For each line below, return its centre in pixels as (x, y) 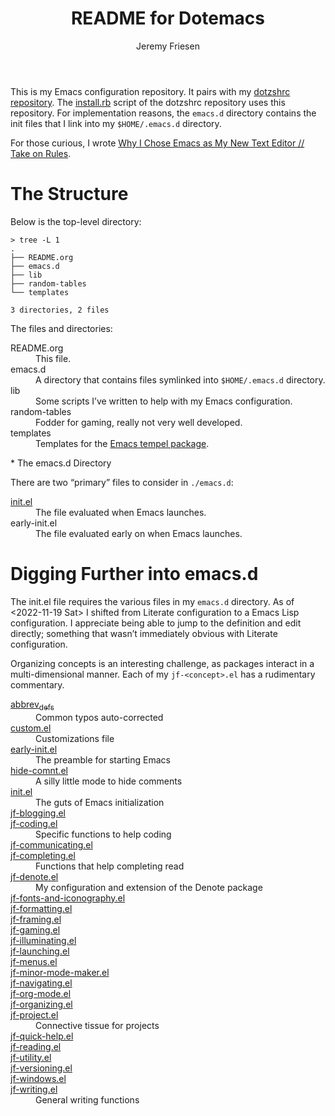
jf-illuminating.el (43, 940)
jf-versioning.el (41, 1068)
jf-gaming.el (35, 929)
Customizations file (75, 738)
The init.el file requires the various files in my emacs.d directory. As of (152, 601)
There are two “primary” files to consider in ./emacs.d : (122, 482)
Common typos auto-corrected (99, 717)
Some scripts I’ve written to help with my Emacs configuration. (164, 401)
